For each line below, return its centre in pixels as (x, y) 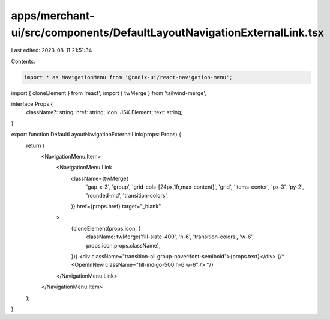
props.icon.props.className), (123, 245)
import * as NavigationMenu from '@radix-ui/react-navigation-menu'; (128, 77)
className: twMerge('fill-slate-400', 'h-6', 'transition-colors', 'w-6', (170, 237)
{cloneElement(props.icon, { (106, 228)
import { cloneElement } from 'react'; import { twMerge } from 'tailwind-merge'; (109, 93)
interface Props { (32, 104)
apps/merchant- (53, 16)
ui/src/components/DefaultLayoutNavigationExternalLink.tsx (167, 32)
